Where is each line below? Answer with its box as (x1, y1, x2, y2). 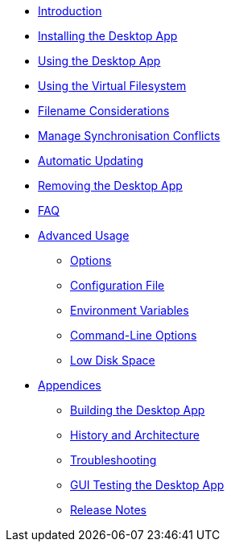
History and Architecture (70, 428, 200, 442)
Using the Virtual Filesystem (38, 79, 187, 93)
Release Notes (70, 503, 146, 517)
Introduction (38, 4, 102, 18)
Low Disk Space (70, 353, 155, 367)
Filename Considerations (38, 104, 170, 117)
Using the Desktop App (38, 54, 161, 68)
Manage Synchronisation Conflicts (38, 129, 221, 142)
